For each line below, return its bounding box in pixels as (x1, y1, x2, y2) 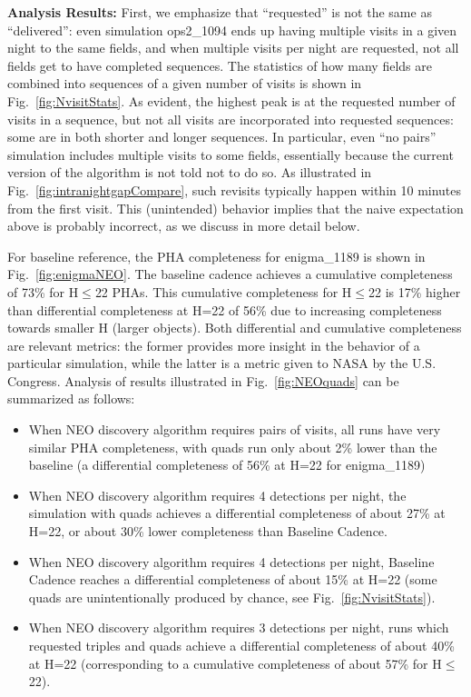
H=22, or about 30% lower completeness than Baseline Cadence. (28, 522, 388, 541)
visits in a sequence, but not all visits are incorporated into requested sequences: (7, 109, 454, 128)
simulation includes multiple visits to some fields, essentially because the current (7, 144, 454, 164)
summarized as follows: (7, 389, 135, 408)
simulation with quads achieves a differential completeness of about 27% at (28, 503, 446, 523)
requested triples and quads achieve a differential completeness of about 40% (28, 636, 455, 654)
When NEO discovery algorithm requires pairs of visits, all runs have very (28, 420, 441, 439)
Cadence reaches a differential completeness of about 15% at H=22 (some (28, 570, 437, 589)
